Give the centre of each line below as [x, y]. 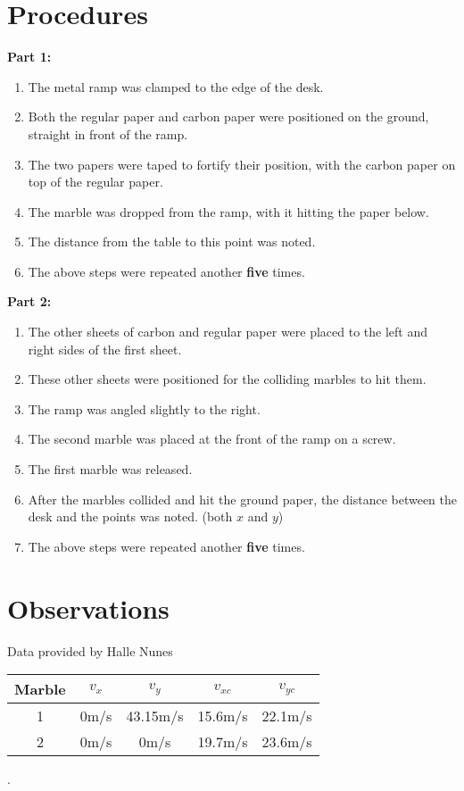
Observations [88, 608]
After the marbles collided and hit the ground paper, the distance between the [243, 499]
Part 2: [29, 301]
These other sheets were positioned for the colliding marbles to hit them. [227, 379]
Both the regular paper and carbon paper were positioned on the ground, [228, 117]
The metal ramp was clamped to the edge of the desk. [176, 86]
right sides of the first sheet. [105, 349]
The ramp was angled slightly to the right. [144, 408]
